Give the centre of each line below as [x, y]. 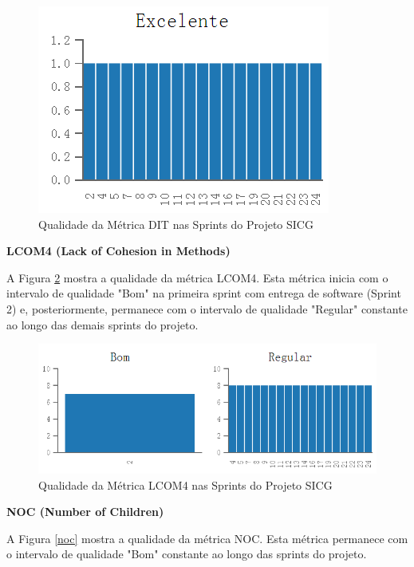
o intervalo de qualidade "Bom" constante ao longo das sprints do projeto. [187, 554]
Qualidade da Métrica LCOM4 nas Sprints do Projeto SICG [185, 484]
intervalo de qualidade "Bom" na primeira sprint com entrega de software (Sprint [204, 293]
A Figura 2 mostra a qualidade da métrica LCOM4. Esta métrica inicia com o [197, 277]
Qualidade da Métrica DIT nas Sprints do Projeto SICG [176, 224]
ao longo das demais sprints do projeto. [103, 324]
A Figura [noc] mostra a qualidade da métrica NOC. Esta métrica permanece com [207, 538]
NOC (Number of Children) [85, 512]
